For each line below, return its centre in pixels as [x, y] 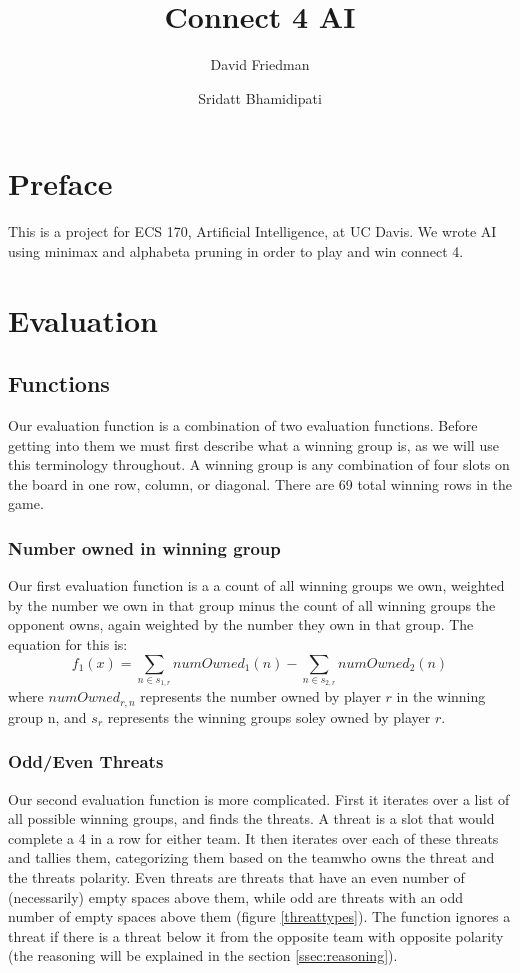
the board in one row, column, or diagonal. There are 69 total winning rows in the [260, 483]
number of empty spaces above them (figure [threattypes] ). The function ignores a [259, 916]
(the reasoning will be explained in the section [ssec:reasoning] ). [203, 955]
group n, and [47, 716]
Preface [60, 183]
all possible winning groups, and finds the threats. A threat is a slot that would [251, 818]
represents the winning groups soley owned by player [269, 716]
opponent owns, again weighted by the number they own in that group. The [241, 624]
